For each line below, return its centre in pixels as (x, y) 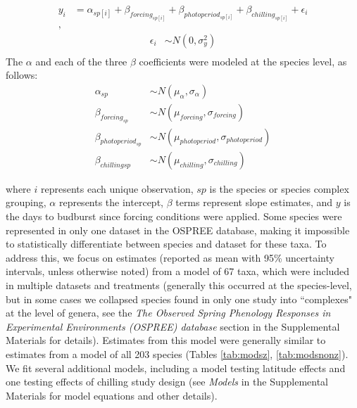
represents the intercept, (111, 202)
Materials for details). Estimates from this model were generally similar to (166, 340)
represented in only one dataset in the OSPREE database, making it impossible (178, 230)
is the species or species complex (279, 188)
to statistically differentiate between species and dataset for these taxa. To (166, 244)
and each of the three (81, 61)
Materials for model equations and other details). (112, 395)
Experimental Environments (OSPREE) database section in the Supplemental (173, 326)
